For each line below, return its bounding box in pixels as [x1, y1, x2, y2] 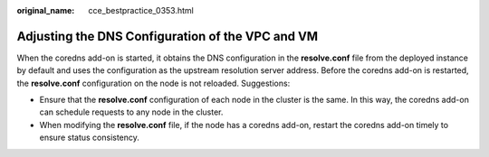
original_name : [16, 5, 75, 15]
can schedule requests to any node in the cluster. [39, 106, 224, 117]
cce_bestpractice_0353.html [88, 5, 194, 15]
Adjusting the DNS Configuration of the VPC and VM [16, 28, 319, 44]
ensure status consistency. [39, 132, 140, 143]
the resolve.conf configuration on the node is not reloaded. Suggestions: [16, 78, 291, 88]
